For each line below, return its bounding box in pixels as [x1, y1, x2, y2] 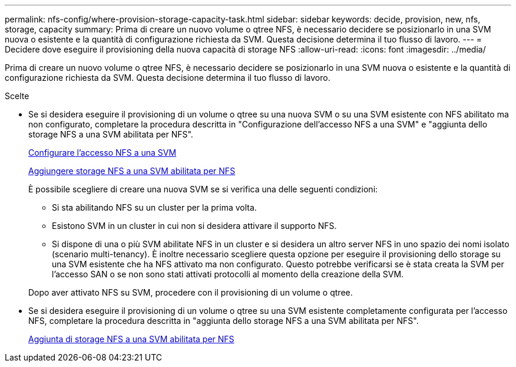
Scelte [5, 91, 29, 101]
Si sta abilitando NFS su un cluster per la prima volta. [52, 202, 257, 212]
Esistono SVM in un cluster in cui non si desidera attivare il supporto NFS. [52, 221, 337, 231]
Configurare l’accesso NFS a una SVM [28, 148, 177, 158]
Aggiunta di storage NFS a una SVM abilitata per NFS [28, 334, 234, 344]
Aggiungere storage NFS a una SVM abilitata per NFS [28, 166, 236, 176]
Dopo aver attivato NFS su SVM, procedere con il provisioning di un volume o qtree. [28, 287, 353, 297]
